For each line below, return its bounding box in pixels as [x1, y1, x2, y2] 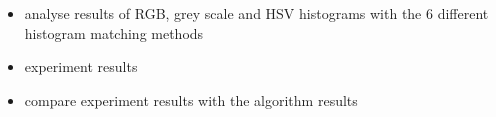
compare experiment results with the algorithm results [24, 89, 358, 110]
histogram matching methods [24, 22, 204, 43]
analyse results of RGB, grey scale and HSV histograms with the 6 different [24, 3, 489, 23]
